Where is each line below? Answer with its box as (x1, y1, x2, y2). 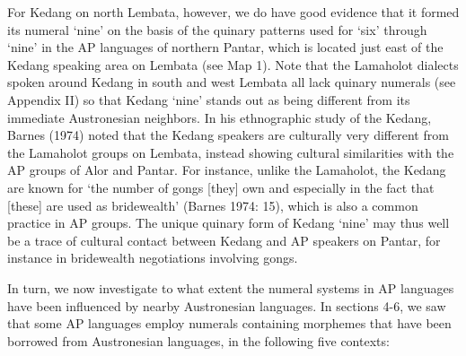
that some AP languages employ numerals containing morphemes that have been (7, 314, 452, 333)
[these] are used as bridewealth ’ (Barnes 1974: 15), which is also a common (7, 195, 418, 214)
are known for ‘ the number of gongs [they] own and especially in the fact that (7, 178, 435, 196)
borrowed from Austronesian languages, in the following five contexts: (7, 331, 390, 350)
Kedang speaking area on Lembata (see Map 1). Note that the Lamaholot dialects (7, 55, 459, 74)
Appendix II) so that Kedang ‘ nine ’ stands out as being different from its (7, 90, 410, 109)
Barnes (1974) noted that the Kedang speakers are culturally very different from (7, 126, 449, 144)
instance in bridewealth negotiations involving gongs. (7, 248, 298, 267)
